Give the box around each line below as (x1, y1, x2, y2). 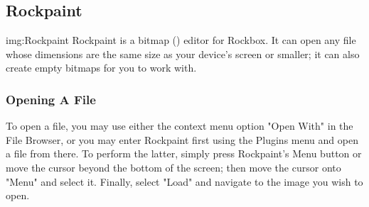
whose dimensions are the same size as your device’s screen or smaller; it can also (6, 46, 360, 61)
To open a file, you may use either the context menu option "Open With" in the (6, 118, 353, 133)
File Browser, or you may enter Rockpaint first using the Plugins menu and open (6, 132, 358, 147)
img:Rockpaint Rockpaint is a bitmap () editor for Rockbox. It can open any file (6, 33, 356, 47)
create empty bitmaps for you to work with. (6, 60, 197, 75)
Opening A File (6, 90, 96, 108)
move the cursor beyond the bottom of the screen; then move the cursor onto (6, 160, 341, 174)
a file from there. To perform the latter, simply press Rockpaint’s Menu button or (6, 146, 362, 161)
